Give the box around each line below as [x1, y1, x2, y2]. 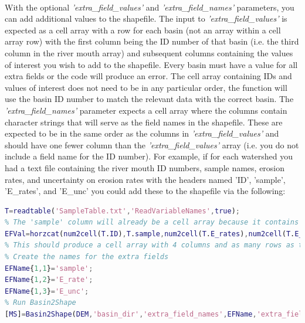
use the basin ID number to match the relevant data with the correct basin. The [5, 93, 294, 105]
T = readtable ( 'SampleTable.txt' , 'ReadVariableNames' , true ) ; [5, 206, 240, 215]
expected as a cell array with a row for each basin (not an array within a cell [5, 23, 281, 36]
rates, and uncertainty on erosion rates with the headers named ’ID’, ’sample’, [5, 173, 286, 185]
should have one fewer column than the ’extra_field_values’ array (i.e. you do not [5, 138, 299, 151]
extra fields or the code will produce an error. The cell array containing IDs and [5, 70, 292, 82]
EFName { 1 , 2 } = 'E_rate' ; [5, 276, 93, 284]
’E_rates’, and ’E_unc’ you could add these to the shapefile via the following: [5, 185, 286, 197]
